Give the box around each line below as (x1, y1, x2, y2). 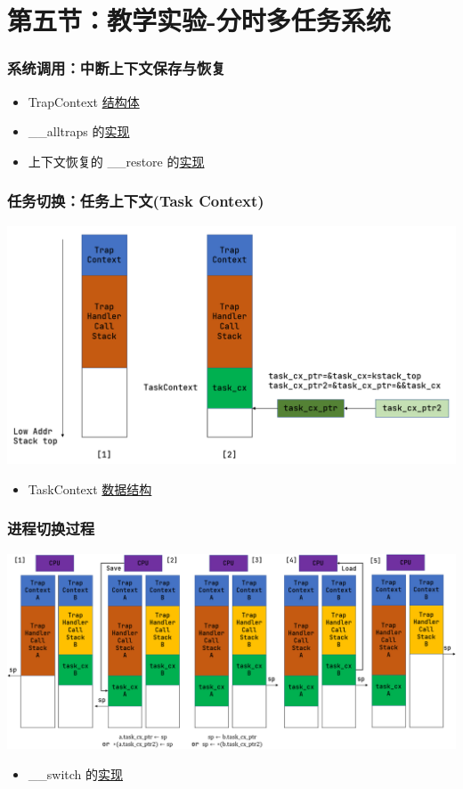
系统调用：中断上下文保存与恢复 (7, 57, 226, 79)
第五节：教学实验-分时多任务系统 (7, 2, 391, 38)
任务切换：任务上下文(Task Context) (7, 190, 264, 212)
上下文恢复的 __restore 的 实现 (28, 151, 205, 170)
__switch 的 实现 (28, 764, 124, 783)
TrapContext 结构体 (28, 92, 140, 110)
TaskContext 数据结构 (28, 479, 152, 498)
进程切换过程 (7, 517, 95, 540)
